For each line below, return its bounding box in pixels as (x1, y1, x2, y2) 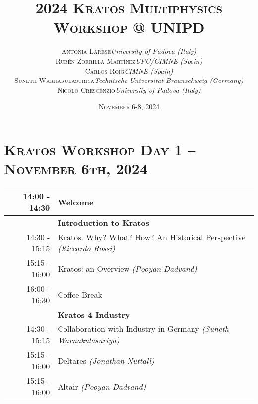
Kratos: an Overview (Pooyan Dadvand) (58, 262, 197, 274)
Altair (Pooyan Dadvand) (58, 380, 146, 392)
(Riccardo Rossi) (58, 242, 115, 254)
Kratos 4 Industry (58, 309, 130, 320)
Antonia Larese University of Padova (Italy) (62, 46, 196, 56)
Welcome (58, 196, 94, 208)
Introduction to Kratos (58, 217, 149, 228)
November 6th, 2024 (4, 159, 148, 179)
